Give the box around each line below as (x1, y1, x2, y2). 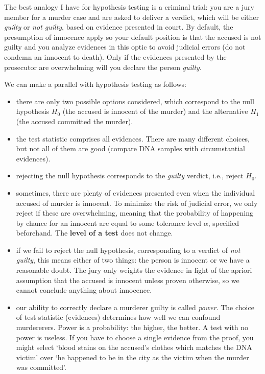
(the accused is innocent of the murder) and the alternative (62, 106, 248, 116)
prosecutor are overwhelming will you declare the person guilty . (4, 61, 202, 72)
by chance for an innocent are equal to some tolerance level (16, 217, 202, 228)
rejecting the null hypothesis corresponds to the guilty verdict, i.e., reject (16, 170, 244, 181)
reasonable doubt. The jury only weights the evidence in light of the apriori (16, 265, 252, 275)
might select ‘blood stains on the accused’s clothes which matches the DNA (16, 342, 252, 353)
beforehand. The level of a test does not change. (16, 227, 173, 238)
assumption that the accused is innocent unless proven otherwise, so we (16, 274, 239, 285)
